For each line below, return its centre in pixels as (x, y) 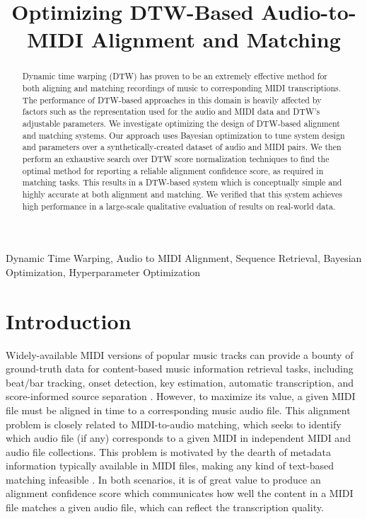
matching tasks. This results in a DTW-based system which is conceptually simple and (182, 182)
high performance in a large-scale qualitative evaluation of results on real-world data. (179, 206)
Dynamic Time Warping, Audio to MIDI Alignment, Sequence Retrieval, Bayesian (184, 258)
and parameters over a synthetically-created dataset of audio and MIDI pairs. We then (182, 147)
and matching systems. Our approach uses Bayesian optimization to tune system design (183, 135)
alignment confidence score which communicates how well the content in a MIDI (180, 493)
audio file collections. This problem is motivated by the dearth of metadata (168, 451)
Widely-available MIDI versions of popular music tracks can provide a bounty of (180, 354)
